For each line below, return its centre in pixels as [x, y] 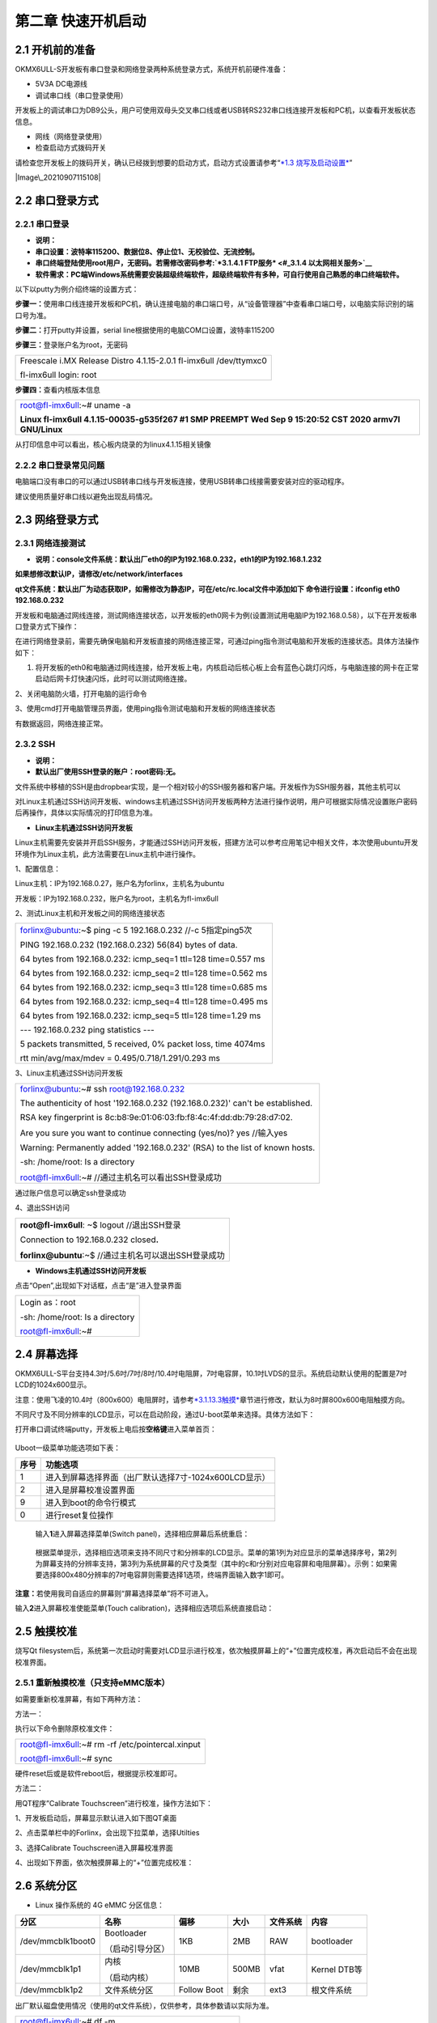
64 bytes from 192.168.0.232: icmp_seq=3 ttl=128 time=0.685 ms [144, 987]
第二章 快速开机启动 [81, 21]
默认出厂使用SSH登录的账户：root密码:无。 [108, 772]
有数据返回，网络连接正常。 [61, 723]
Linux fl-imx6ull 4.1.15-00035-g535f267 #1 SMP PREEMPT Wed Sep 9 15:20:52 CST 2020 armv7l [210, 419]
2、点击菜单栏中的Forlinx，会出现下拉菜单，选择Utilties [107, 1833]
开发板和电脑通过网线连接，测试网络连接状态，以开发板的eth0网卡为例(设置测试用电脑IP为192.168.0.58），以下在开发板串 [216, 615]
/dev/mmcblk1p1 [51, 1969]
